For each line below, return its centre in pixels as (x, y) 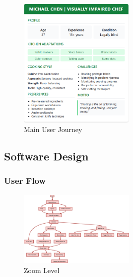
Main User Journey (53, 129)
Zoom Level (42, 270)
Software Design (46, 156)
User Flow (25, 181)
